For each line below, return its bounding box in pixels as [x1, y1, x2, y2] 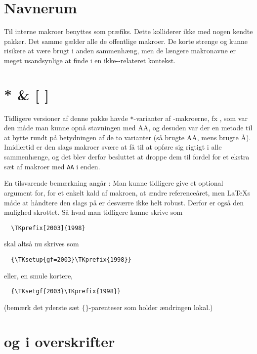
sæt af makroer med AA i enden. [4, 161, 100, 171]
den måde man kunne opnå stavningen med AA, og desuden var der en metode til [4, 122, 253, 133]
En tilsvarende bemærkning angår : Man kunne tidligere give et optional [4, 178, 223, 188]
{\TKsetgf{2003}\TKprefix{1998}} [11, 288, 121, 295]
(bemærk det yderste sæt [4, 302, 80, 312]
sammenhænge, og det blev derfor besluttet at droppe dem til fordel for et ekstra [4, 152, 250, 162]
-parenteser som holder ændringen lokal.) [88, 302, 213, 312]
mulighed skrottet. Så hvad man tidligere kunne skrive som [4, 207, 183, 217]
